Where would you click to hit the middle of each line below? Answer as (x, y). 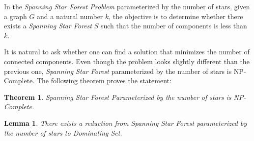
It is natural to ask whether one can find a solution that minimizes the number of (127, 52)
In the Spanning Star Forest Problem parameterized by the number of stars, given (127, 6)
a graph (15, 16)
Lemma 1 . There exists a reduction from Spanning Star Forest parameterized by (126, 123)
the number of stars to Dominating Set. (63, 132)
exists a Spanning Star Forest (48, 26)
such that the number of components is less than (174, 26)
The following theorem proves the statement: (104, 81)
